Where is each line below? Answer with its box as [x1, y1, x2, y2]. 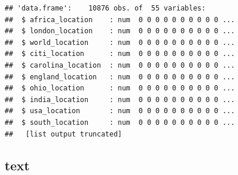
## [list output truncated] [5, 129, 122, 138]
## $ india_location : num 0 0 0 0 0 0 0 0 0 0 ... [5, 95, 235, 104]
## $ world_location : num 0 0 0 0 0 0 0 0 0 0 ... [5, 38, 235, 47]
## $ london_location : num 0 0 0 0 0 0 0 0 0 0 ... [5, 27, 235, 36]
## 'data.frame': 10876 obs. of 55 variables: [5, 4, 206, 12]
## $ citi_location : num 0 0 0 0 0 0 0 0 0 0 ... [5, 50, 235, 58]
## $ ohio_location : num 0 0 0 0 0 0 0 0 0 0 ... [5, 84, 235, 93]
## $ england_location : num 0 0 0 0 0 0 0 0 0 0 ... [5, 72, 235, 81]
